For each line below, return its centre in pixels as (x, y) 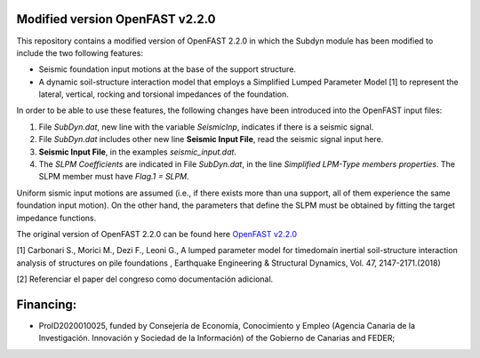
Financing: (47, 304)
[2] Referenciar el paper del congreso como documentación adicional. (145, 279)
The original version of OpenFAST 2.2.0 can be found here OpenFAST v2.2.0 (157, 234)
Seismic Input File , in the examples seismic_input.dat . (138, 152)
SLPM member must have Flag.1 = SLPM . (114, 177)
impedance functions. (56, 218)
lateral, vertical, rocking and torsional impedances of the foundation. (164, 94)
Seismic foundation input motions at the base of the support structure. (168, 69)
